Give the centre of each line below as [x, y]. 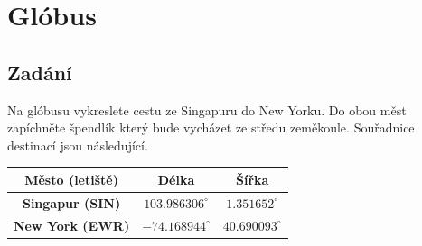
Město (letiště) [71, 179]
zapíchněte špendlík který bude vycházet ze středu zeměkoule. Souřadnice [211, 128]
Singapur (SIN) [71, 202]
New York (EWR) [72, 225]
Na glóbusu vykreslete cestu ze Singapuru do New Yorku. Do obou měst [207, 109]
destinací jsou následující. [78, 145]
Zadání [40, 72]
